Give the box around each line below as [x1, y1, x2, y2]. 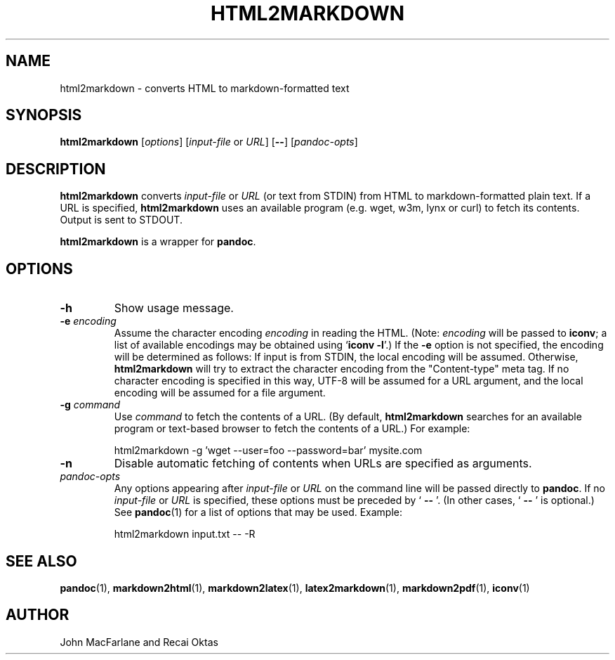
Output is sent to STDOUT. [60, 214, 183, 226]
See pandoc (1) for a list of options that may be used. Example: [114, 506, 403, 519]
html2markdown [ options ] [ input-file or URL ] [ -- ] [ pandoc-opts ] [60, 136, 358, 148]
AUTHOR [6, 606, 70, 624]
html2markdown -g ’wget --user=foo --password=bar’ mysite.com [114, 444, 423, 457]
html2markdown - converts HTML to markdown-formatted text [60, 82, 350, 94]
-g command [60, 399, 121, 411]
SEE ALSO [6, 552, 77, 570]
